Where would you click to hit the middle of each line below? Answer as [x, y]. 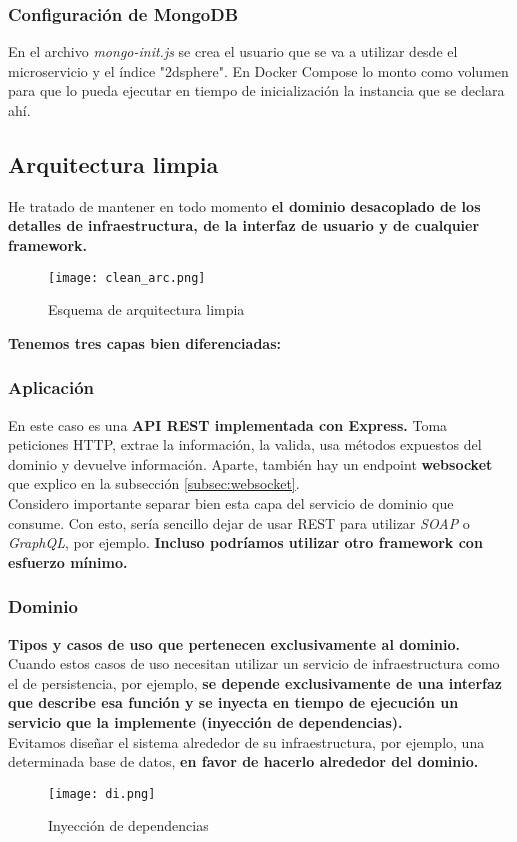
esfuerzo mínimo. [68, 561]
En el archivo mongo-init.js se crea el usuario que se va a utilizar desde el [233, 51]
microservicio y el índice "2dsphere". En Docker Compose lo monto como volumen [258, 70]
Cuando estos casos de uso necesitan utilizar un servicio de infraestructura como [254, 663]
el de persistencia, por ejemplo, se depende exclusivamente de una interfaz [255, 682]
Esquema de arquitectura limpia [146, 309]
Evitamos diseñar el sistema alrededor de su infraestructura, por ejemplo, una [246, 741]
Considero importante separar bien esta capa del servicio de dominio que [231, 503]
